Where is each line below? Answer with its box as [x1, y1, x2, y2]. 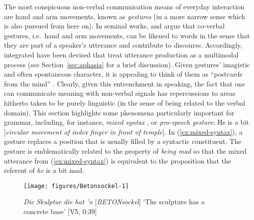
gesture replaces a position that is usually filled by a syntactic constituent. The [4, 136, 241, 146]
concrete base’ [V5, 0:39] [24, 206, 97, 216]
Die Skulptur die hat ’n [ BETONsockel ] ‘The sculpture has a [24, 196, 205, 207]
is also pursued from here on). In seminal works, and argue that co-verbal [4, 21, 225, 31]
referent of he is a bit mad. [4, 165, 84, 175]
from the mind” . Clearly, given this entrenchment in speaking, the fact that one [4, 78, 245, 88]
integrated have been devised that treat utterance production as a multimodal [4, 49, 239, 59]
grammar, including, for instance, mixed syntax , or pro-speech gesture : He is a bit [4, 117, 249, 127]
